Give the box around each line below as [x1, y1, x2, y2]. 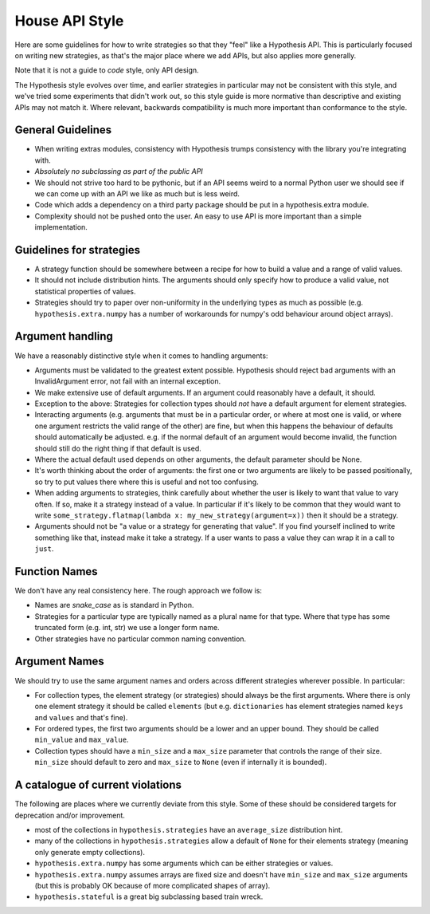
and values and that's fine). [34, 712, 128, 722]
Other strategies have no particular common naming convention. [34, 634, 247, 644]
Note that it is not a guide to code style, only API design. [14, 65, 199, 75]
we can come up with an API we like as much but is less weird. [34, 188, 240, 199]
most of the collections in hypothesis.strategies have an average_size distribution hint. [34, 825, 343, 834]
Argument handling [14, 329, 113, 343]
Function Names [14, 565, 99, 578]
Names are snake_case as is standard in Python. [34, 601, 194, 610]
